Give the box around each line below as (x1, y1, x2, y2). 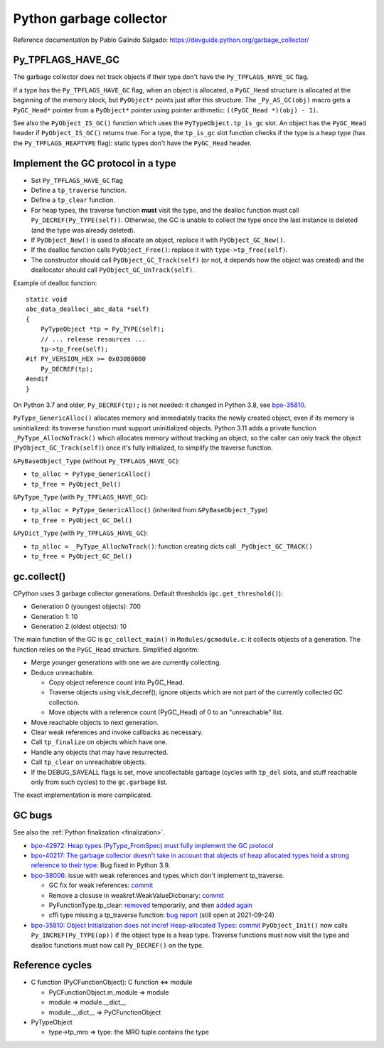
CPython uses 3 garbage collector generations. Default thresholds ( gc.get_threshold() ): (13, 589, 284, 598)
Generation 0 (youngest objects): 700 (31, 602, 142, 611)
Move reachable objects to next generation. (31, 718, 159, 726)
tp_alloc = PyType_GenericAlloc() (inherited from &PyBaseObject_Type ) (31, 506, 268, 514)
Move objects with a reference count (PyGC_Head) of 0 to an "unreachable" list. (48, 708, 284, 716)
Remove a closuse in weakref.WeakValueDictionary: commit (48, 891, 224, 899)
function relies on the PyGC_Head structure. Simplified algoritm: (13, 645, 199, 654)
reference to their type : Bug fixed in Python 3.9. (31, 861, 171, 869)
